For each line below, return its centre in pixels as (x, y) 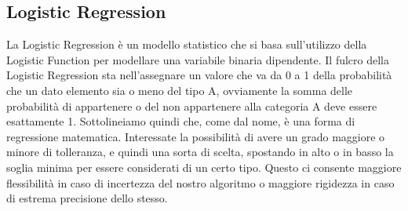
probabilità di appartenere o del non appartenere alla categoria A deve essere (192, 105)
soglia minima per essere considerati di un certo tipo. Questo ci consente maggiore (204, 167)
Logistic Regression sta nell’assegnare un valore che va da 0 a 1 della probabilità (199, 75)
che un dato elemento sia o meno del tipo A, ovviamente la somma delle (180, 90)
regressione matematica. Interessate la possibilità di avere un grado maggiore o (196, 136)
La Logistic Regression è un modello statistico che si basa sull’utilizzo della (187, 44)
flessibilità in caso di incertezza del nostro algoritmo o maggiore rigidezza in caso (200, 182)
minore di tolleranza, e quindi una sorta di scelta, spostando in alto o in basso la (200, 152)
